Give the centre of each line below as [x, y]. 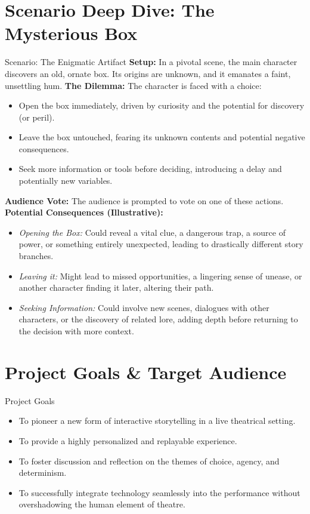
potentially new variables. [66, 181]
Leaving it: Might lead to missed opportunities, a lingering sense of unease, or [160, 276]
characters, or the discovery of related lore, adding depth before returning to [158, 319]
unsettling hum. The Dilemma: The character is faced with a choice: [133, 85]
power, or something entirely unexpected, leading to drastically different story [161, 244]
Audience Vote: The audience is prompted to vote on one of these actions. [144, 200]
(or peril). [37, 117]
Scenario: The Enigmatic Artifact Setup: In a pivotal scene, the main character [151, 62]
